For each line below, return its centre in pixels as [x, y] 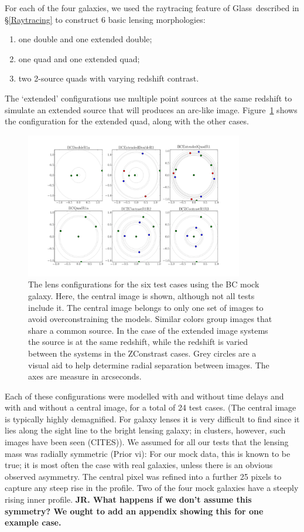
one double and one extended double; [85, 39]
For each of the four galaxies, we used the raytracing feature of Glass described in [152, 8]
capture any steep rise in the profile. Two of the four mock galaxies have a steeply [152, 488]
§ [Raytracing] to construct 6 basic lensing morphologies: [105, 19]
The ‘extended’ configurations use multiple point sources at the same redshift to [148, 98]
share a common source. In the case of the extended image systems [148, 330]
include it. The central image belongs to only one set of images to [146, 307]
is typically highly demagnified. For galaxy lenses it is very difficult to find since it [152, 419]
